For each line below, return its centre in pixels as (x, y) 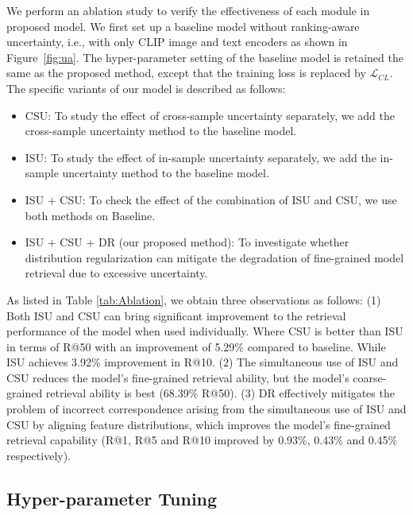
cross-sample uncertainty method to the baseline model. (161, 131)
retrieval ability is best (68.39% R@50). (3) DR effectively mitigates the (220, 393)
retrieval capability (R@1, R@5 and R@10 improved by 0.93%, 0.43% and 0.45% (202, 440)
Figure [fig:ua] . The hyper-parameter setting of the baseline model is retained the (205, 57)
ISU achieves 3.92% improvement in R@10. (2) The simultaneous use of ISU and (203, 362)
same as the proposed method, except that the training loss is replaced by (186, 73)
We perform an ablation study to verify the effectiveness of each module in (188, 10)
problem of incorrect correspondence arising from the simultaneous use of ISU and (206, 409)
